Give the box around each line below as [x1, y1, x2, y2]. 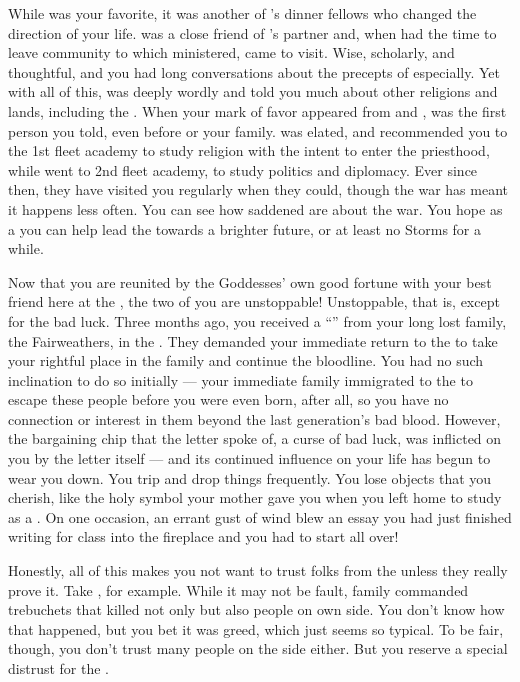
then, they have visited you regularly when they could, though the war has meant [8, 179, 509, 200]
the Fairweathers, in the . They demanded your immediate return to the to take [8, 330, 498, 351]
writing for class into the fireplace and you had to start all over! [8, 526, 399, 547]
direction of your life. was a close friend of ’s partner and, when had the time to [8, 22, 497, 43]
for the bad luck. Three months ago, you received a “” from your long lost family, [8, 310, 507, 331]
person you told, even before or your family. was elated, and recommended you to [8, 120, 508, 141]
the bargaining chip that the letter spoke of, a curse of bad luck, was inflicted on [8, 428, 502, 449]
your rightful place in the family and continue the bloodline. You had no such [8, 350, 484, 371]
